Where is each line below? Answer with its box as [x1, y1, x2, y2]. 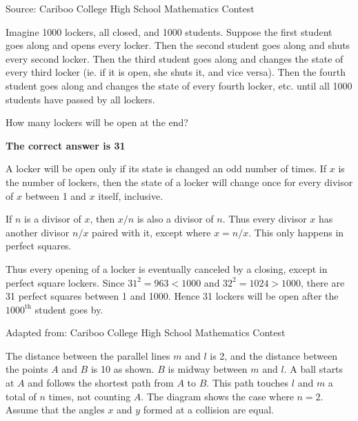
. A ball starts [284, 362, 344, 376]
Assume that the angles [6, 402, 105, 417]
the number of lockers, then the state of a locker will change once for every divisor [6, 174, 353, 189]
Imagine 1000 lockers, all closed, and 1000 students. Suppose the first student [6, 24, 332, 39]
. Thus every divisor [222, 212, 307, 226]
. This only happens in [248, 225, 344, 239]
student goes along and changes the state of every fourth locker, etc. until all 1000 [6, 78, 352, 92]
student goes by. [34, 302, 103, 316]
